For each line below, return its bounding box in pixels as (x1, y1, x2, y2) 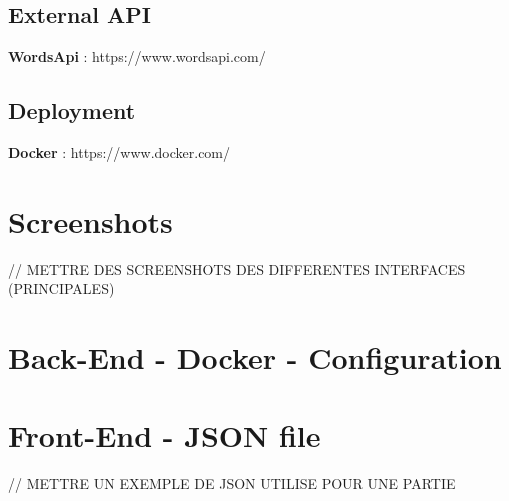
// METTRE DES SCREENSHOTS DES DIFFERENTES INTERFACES (8, 258, 466, 279)
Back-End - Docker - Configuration (8, 337, 502, 378)
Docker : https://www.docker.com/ (8, 142, 231, 162)
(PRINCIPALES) (8, 278, 115, 299)
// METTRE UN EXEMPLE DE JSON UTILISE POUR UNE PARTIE (8, 473, 456, 494)
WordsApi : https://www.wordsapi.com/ (8, 46, 266, 67)
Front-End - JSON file (8, 415, 321, 456)
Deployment (8, 95, 136, 126)
